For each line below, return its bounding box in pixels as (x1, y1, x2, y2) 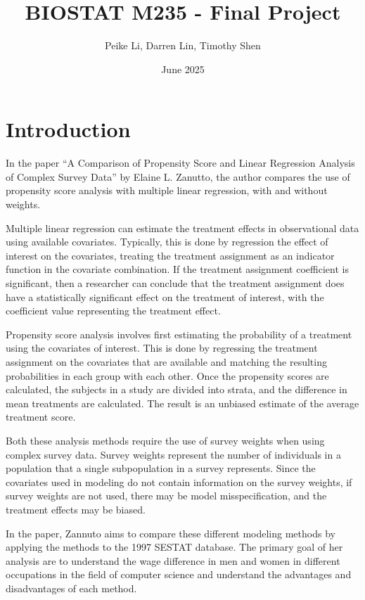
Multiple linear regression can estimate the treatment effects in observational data (6, 220, 359, 235)
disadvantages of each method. (6, 580, 137, 595)
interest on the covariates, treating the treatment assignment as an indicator (6, 248, 335, 262)
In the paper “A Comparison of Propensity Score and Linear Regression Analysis (6, 155, 355, 170)
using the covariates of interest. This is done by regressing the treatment (6, 340, 318, 355)
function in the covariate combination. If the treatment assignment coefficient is (6, 262, 349, 276)
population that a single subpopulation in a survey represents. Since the (6, 461, 316, 475)
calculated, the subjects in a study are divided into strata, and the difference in (6, 382, 347, 397)
